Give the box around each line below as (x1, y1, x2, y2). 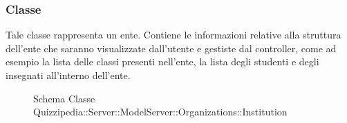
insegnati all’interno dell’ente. (6, 68, 131, 82)
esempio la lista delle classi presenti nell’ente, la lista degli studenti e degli (6, 54, 319, 69)
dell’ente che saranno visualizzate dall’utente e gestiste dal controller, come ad (6, 41, 337, 55)
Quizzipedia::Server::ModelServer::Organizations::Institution (33, 104, 288, 119)
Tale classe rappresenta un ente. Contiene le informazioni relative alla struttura (6, 27, 341, 42)
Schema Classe (33, 91, 95, 105)
